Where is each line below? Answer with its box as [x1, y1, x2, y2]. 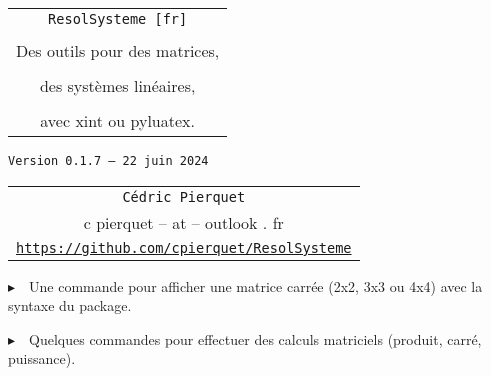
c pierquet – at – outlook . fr [83, 210, 284, 234]
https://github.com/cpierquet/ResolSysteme [16, 239, 352, 256]
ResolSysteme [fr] [48, 11, 188, 27]
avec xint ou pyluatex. [40, 109, 195, 132]
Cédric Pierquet [122, 188, 246, 205]
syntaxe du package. [8, 295, 132, 316]
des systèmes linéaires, [39, 74, 196, 97]
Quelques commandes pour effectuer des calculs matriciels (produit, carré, [29, 328, 482, 349]
